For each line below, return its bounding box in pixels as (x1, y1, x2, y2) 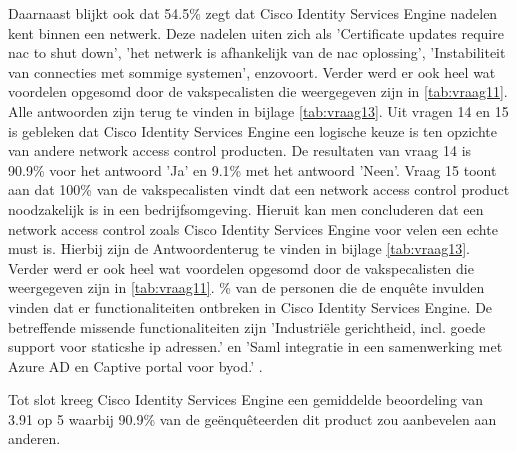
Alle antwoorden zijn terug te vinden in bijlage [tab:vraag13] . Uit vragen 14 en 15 (8, 100, 509, 121)
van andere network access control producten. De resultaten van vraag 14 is (8, 140, 472, 161)
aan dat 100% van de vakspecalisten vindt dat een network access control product (8, 179, 510, 200)
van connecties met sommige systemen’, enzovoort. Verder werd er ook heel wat (8, 61, 496, 82)
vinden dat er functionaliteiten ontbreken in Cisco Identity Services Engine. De (8, 296, 493, 317)
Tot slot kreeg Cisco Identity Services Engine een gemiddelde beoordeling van (8, 389, 483, 410)
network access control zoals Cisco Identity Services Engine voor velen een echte (8, 218, 498, 239)
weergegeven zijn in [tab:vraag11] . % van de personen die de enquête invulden (8, 277, 485, 298)
